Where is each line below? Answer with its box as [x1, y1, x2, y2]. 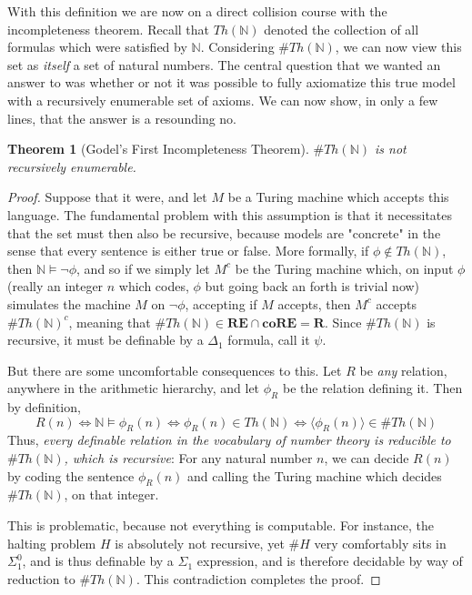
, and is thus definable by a [22, 551, 174, 570]
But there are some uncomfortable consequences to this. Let [7, 360, 342, 379]
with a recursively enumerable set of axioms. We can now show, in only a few [7, 90, 438, 109]
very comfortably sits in [314, 533, 447, 552]
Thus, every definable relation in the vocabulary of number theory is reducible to [7, 430, 451, 449]
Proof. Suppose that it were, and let [7, 187, 207, 207]
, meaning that [68, 312, 151, 331]
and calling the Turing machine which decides [187, 466, 442, 485]
